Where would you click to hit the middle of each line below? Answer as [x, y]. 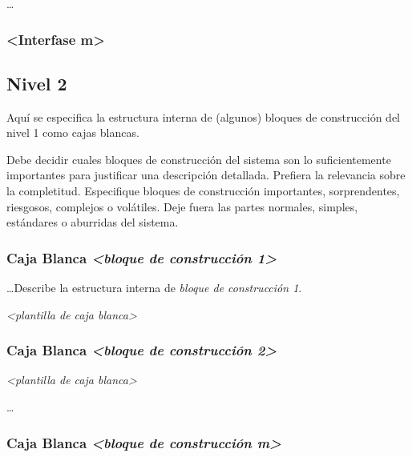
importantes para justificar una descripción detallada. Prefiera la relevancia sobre [206, 175]
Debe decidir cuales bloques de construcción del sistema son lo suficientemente [199, 159]
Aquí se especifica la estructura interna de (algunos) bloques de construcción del [203, 116]
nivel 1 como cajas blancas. [73, 132]
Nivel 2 [37, 83]
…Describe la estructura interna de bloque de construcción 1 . [154, 288]
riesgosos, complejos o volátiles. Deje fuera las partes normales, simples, [182, 206]
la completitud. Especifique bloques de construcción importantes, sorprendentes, [203, 191]
